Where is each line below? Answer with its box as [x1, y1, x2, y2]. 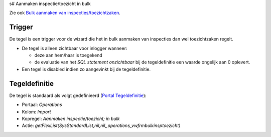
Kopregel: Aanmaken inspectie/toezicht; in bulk [22, 115, 120, 121]
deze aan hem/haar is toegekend [34, 52, 102, 58]
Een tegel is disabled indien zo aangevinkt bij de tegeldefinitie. [22, 66, 151, 72]
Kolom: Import [22, 108, 51, 114]
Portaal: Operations [22, 101, 62, 107]
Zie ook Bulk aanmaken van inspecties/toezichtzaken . [9, 10, 120, 16]
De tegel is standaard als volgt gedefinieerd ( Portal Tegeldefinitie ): [9, 92, 147, 98]
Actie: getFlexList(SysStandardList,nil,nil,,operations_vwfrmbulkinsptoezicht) [22, 122, 181, 128]
